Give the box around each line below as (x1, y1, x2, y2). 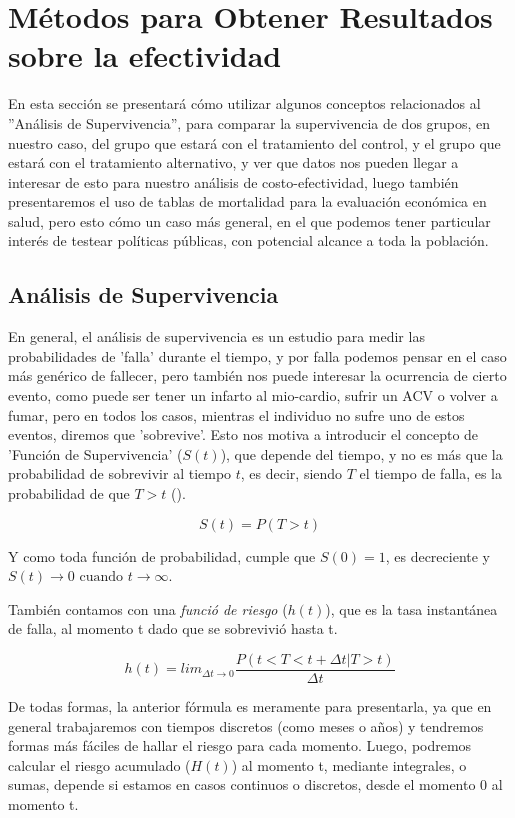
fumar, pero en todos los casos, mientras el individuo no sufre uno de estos (8, 404, 465, 425)
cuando (79, 570, 124, 585)
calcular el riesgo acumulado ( (8, 754, 191, 775)
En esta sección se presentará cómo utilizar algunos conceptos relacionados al (8, 93, 481, 114)
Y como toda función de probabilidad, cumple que (8, 545, 316, 566)
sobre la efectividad (8, 35, 282, 76)
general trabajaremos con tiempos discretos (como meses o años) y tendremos (8, 715, 484, 736)
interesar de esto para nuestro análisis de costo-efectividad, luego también (8, 171, 459, 192)
